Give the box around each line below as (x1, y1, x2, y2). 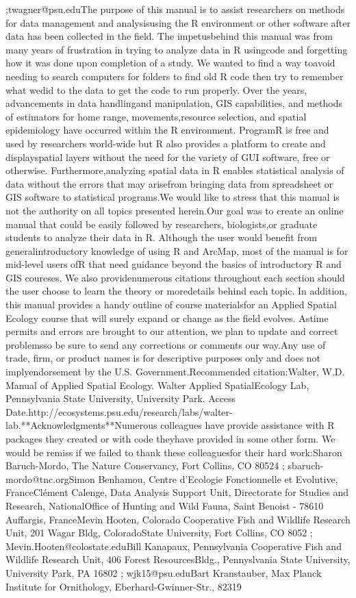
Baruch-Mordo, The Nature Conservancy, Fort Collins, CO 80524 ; (5, 458, 285, 473)
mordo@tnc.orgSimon (5, 471, 95, 486)
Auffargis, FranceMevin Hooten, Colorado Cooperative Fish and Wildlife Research (5, 512, 351, 526)
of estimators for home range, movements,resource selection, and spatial (5, 109, 307, 123)
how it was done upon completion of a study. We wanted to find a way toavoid (5, 55, 335, 70)
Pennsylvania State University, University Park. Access (5, 391, 236, 406)
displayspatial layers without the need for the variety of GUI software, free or (5, 149, 330, 164)
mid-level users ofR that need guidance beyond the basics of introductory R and (5, 257, 342, 271)
